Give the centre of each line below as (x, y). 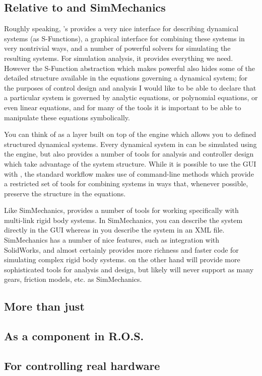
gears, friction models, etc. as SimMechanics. (73, 279)
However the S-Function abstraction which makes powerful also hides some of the (130, 68)
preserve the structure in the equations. (65, 193)
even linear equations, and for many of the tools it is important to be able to (123, 107)
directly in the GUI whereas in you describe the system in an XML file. (114, 230)
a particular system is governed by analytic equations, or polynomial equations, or (131, 97)
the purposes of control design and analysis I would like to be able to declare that (130, 87)
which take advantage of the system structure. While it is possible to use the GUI (130, 163)
